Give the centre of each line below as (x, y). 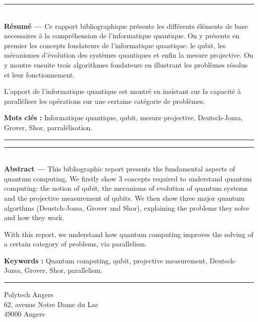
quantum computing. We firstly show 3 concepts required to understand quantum (128, 178)
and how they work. (34, 217)
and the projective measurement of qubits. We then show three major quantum (124, 198)
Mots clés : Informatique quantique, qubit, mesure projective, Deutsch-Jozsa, (124, 118)
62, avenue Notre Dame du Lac (51, 304)
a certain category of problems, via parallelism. (75, 244)
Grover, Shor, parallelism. (64, 270)
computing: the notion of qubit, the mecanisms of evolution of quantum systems (126, 188)
